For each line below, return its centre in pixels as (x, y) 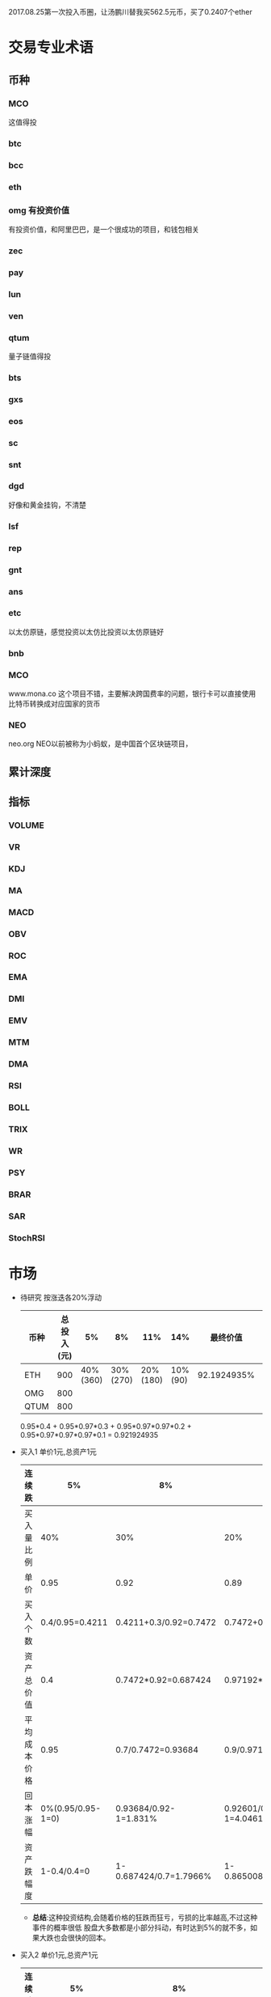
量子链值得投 (29, 356)
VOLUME (26, 825)
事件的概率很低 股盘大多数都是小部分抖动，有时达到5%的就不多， (141, 1927)
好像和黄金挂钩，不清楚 (47, 505)
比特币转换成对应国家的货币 (54, 704)
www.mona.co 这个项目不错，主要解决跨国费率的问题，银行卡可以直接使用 (132, 693)
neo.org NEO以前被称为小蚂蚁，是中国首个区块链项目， (100, 744)
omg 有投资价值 (39, 210)
